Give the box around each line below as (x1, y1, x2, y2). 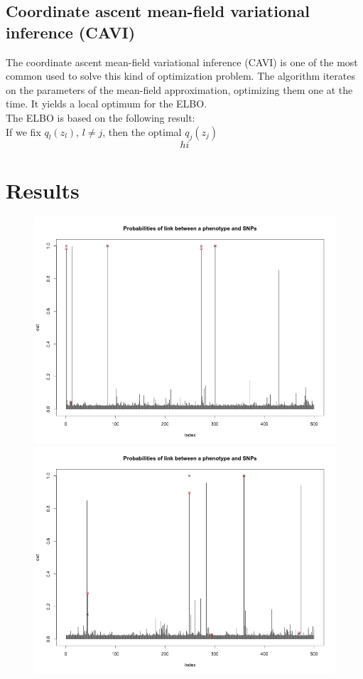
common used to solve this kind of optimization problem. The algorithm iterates (6, 68, 355, 83)
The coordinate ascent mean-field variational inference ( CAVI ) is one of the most (6, 54, 358, 69)
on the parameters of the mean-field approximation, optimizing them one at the (6, 82, 353, 97)
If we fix (6, 124, 41, 139)
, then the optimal (102, 124, 182, 139)
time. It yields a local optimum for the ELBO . (6, 96, 207, 111)
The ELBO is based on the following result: (6, 110, 195, 125)
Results (6, 175, 80, 204)
